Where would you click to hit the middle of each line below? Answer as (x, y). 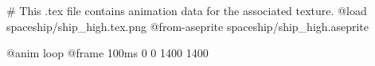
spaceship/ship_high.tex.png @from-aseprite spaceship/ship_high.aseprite (188, 26)
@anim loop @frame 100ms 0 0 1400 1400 (107, 53)
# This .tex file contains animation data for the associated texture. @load (187, 10)
